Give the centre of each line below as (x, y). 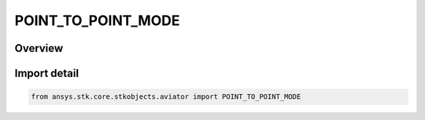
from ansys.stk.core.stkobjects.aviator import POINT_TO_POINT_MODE (166, 97)
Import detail (46, 73)
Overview (39, 48)
